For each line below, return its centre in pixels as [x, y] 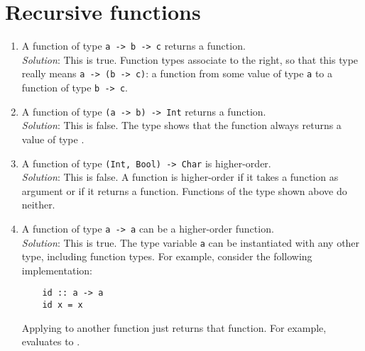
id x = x [62, 305]
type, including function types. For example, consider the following [167, 256]
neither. [38, 205]
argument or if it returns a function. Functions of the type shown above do [184, 190]
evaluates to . [51, 341]
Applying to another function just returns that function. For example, [174, 327]
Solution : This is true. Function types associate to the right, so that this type [190, 59]
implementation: [57, 270]
